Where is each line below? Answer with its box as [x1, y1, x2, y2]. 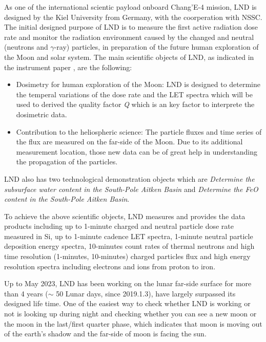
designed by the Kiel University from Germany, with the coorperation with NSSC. [4, 11, 262, 22]
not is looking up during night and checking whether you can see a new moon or [4, 308, 257, 319]
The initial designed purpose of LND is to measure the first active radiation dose [4, 22, 258, 32]
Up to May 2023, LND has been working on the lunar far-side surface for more [4, 278, 252, 289]
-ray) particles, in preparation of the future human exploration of [54, 41, 259, 52]
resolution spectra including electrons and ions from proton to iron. [4, 261, 216, 271]
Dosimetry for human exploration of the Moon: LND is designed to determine [16, 79, 261, 90]
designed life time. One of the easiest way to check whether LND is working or [4, 298, 251, 309]
